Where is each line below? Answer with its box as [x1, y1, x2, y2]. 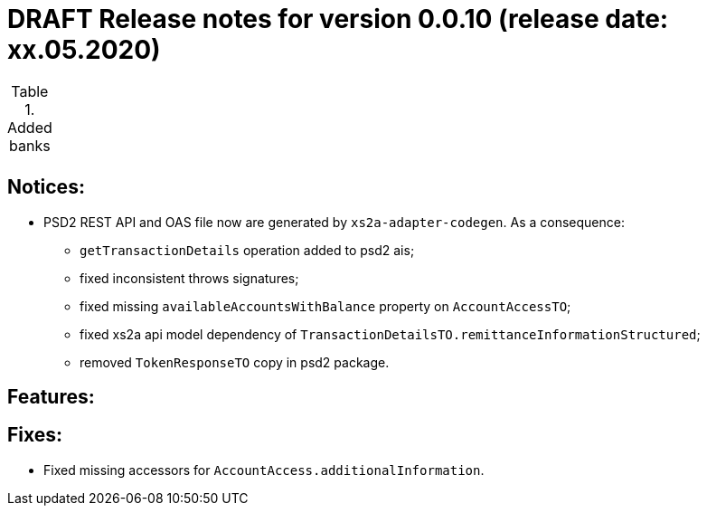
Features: [7, 385, 95, 409]
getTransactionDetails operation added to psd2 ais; [80, 242, 415, 258]
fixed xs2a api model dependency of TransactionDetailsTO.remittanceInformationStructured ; [80, 326, 701, 342]
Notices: [7, 176, 85, 199]
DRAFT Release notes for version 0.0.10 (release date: [7, 4, 669, 34]
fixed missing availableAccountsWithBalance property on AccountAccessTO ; [80, 298, 571, 314]
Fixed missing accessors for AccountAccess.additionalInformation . [43, 461, 485, 478]
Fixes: [7, 423, 63, 447]
